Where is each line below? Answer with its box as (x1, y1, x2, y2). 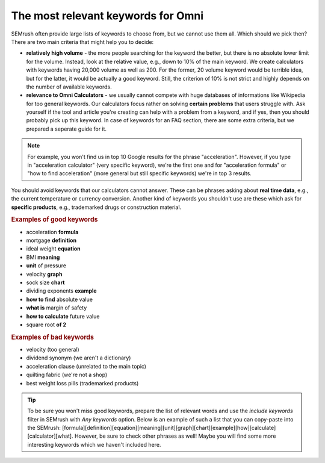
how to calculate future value (26, 312, 100, 320)
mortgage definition (26, 237, 77, 244)
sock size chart (26, 279, 65, 286)
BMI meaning (26, 253, 60, 261)
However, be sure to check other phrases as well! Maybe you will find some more (74, 432, 276, 440)
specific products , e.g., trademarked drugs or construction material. (11, 204, 182, 211)
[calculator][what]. (27, 432, 73, 440)
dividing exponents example (26, 287, 97, 294)
